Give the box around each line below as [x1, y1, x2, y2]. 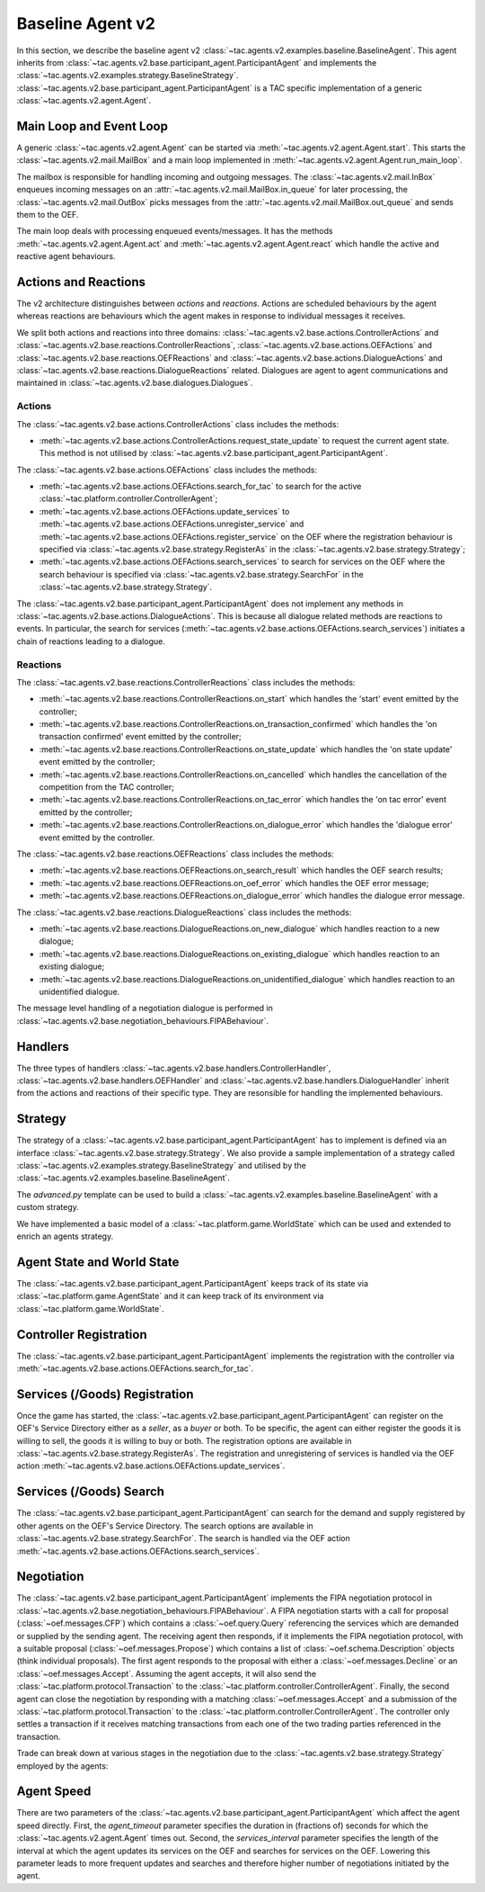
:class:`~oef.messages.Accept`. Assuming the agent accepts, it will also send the [16, 1668, 317, 1679]
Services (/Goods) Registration [16, 1386, 194, 1402]
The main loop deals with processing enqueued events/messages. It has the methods [16, 226, 333, 237]
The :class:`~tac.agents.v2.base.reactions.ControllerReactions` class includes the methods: [16, 677, 356, 687]
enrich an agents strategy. [16, 1231, 114, 1242]
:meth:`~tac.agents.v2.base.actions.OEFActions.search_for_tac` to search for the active [39, 481, 362, 492]
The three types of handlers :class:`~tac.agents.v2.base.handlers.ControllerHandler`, [16, 1063, 331, 1073]
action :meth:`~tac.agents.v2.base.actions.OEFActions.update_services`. [16, 1460, 286, 1471]
